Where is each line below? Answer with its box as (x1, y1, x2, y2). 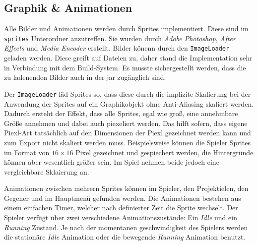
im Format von (4, 147, 50, 157)
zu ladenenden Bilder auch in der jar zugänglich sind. (4, 72, 166, 82)
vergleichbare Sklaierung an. (4, 166, 89, 177)
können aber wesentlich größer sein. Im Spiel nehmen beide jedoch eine (4, 157, 219, 167)
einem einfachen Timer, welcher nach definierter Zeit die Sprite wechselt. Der (4, 202, 238, 213)
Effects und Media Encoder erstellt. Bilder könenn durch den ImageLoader (4, 43, 230, 53)
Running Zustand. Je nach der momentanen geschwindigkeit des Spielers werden (4, 222, 248, 232)
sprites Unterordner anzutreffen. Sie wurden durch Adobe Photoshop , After (4, 33, 236, 43)
